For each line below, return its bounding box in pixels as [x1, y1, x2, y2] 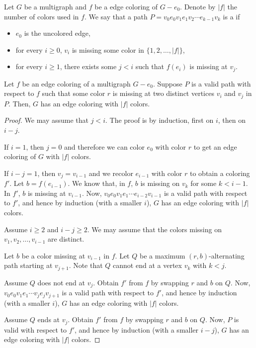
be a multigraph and [24, 1, 87, 11]
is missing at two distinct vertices [112, 88, 214, 98]
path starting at [4, 260, 53, 270]
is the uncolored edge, [24, 28, 90, 38]
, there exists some [60, 61, 117, 72]
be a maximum [139, 250, 185, 261]
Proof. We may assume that [4, 115, 89, 125]
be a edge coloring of [94, 1, 158, 11]
